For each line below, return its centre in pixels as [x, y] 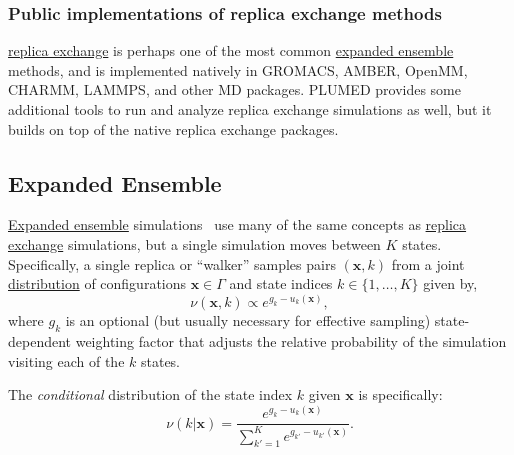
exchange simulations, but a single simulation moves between [194, 243]
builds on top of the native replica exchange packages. [173, 128]
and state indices [281, 283]
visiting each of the [66, 360]
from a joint [428, 263]
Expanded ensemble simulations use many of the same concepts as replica [237, 224]
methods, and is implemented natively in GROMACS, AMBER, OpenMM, [238, 69]
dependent [40, 340]
